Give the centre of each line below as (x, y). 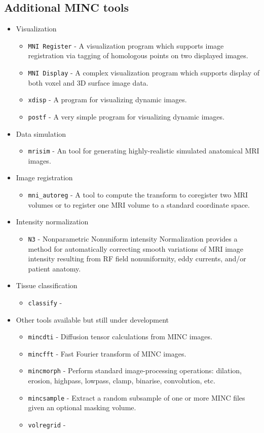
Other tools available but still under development (92, 319)
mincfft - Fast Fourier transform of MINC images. (107, 353)
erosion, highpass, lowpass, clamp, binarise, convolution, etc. (122, 381)
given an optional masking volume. (82, 407)
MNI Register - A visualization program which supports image (126, 45)
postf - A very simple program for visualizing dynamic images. (126, 116)
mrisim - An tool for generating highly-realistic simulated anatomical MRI (144, 151)
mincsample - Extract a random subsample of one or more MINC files (137, 397)
